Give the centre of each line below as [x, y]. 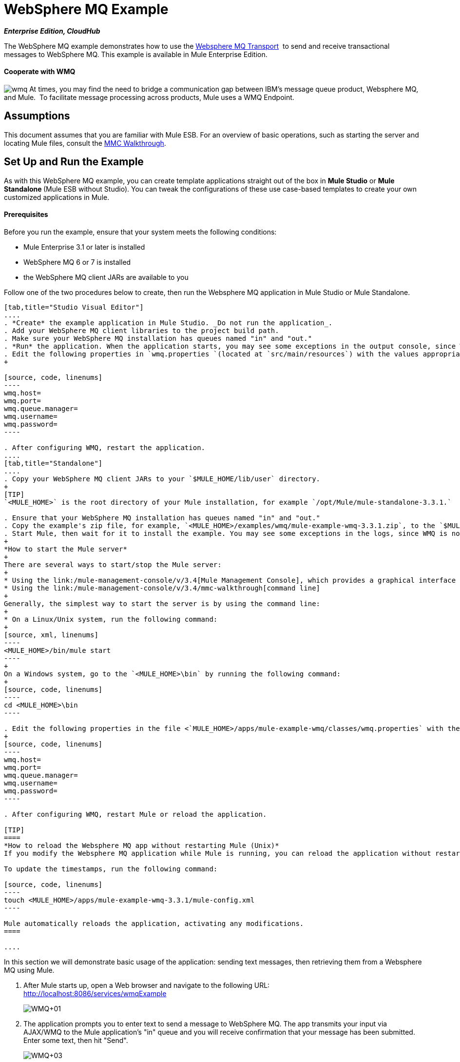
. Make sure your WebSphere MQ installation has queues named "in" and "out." [158, 338]
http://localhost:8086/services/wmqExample [95, 993]
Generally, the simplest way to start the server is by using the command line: [162, 603]
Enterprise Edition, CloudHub [52, 31]
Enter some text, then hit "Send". [76, 1040]
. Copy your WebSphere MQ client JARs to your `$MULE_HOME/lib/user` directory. [162, 479]
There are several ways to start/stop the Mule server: [113, 564]
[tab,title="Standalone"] [53, 463]
